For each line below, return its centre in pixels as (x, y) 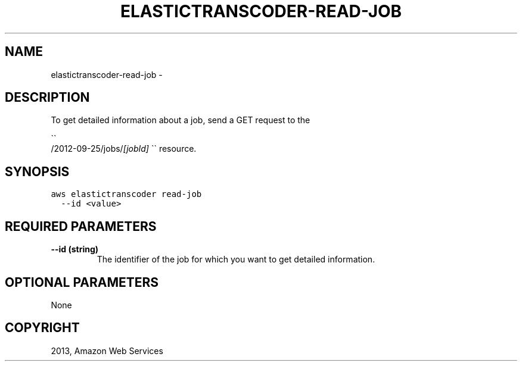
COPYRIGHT (42, 328)
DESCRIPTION (47, 98)
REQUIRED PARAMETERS (81, 226)
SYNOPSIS (37, 171)
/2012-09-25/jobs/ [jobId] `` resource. (124, 149)
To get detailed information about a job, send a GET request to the (181, 120)
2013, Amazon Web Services (107, 351)
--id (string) (75, 249)
